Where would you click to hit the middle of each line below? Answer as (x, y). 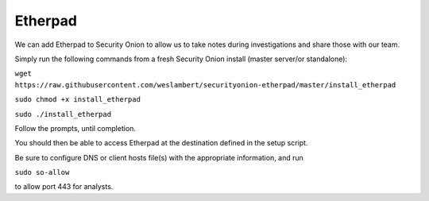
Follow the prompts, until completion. (75, 128)
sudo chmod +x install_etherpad (77, 100)
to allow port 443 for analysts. (64, 187)
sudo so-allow (42, 172)
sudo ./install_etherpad (63, 114)
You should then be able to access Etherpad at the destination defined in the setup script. (161, 143)
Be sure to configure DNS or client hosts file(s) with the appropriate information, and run (159, 157)
